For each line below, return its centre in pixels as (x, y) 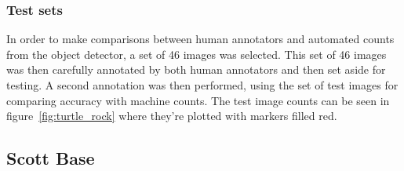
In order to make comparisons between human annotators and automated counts (200, 39)
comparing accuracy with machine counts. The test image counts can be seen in (198, 100)
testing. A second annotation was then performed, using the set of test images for (202, 85)
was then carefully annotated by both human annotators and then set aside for (196, 69)
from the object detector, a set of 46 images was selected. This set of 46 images (197, 54)
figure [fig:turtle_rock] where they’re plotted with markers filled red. (172, 116)
